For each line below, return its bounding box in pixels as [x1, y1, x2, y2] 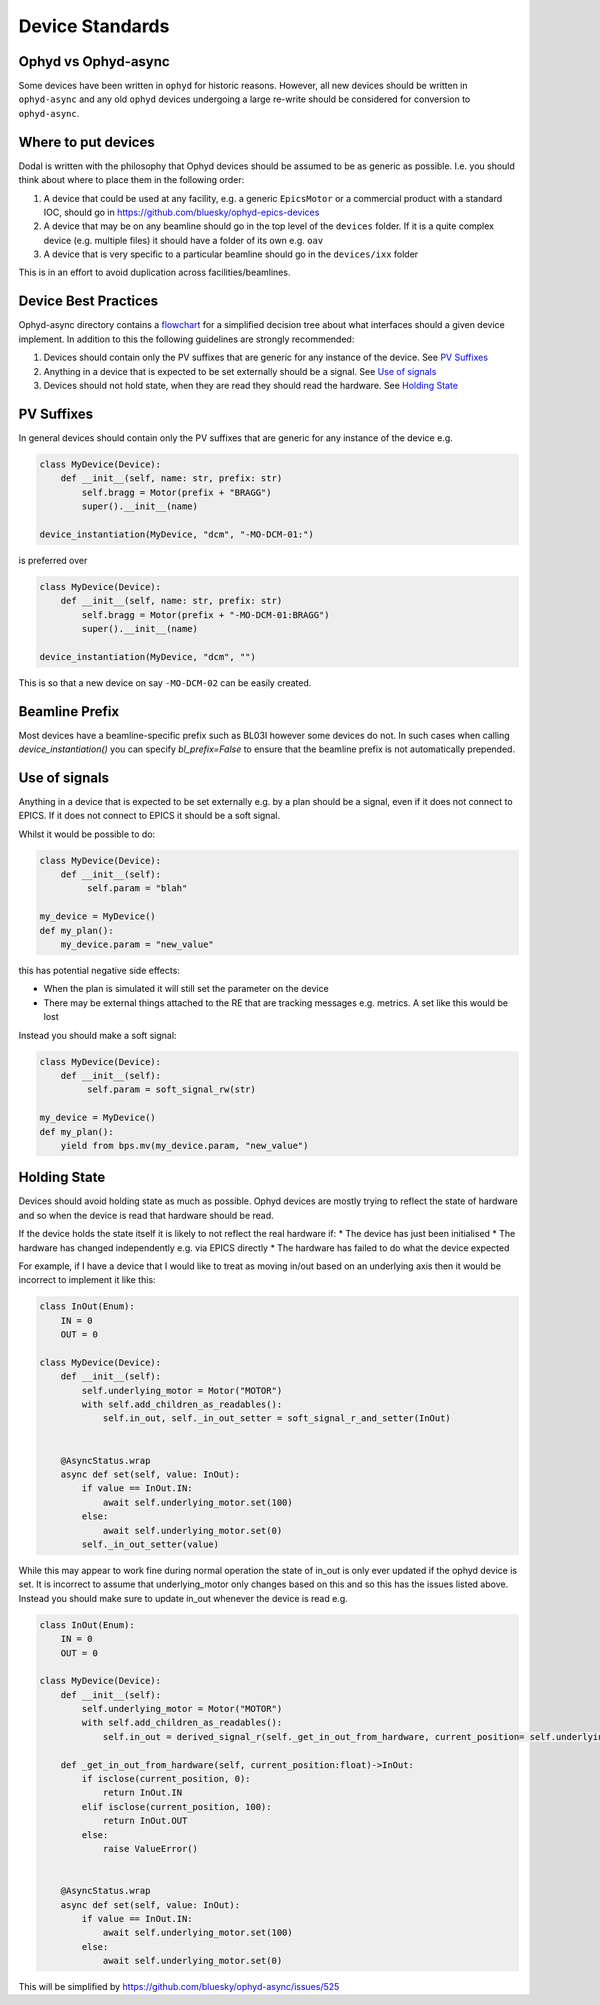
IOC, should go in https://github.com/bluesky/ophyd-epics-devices [43, 206, 320, 218]
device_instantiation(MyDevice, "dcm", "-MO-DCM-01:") [39, 528, 314, 540]
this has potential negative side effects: [18, 965, 180, 976]
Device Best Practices [18, 293, 159, 310]
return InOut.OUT [102, 1815, 188, 1827]
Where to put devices [18, 133, 155, 150]
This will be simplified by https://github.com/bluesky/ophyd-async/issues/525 [18, 1981, 340, 1993]
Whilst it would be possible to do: [18, 828, 156, 840]
